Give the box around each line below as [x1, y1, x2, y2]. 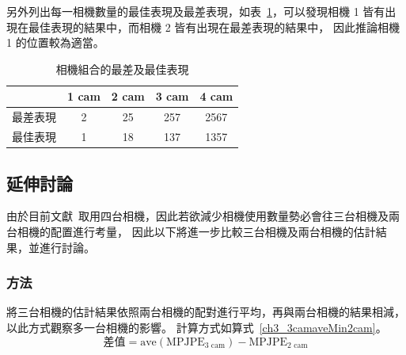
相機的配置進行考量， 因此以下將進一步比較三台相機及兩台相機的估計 [17, 223, 376, 239]
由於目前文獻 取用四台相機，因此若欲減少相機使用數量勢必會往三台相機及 [6, 208, 389, 224]
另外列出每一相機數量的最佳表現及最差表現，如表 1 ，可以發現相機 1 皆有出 [6, 3, 397, 19]
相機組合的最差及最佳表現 [55, 60, 189, 77]
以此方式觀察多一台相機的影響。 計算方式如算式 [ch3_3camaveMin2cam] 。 [6, 319, 387, 335]
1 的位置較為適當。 [6, 34, 104, 51]
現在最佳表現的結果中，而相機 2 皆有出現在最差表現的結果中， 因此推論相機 [6, 18, 400, 35]
